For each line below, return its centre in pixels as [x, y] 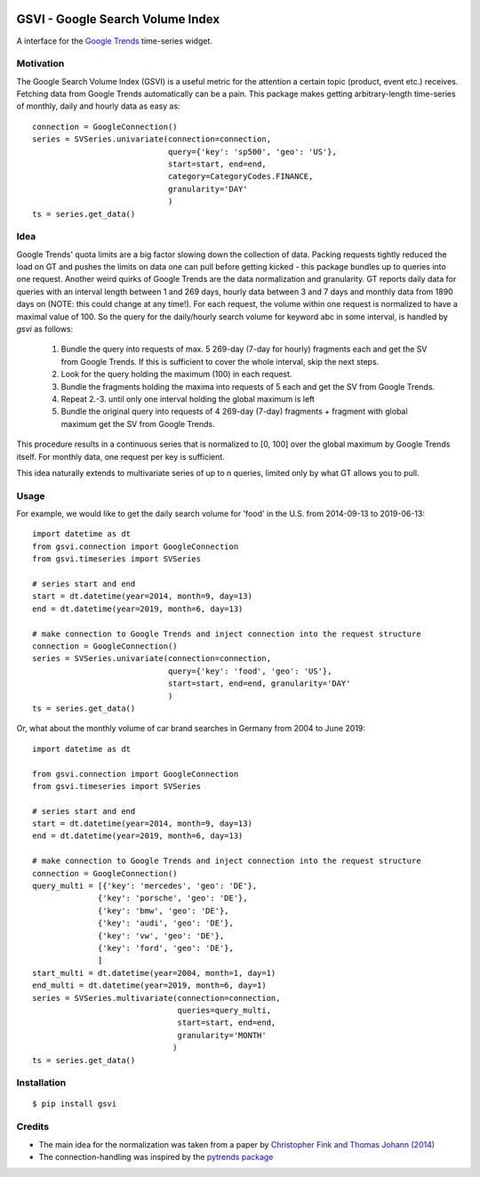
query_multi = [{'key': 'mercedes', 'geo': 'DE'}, [145, 886]
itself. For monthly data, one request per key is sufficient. [121, 456]
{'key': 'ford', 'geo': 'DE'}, [166, 948]
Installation [41, 1083]
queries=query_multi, [224, 1010]
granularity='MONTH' [222, 1035]
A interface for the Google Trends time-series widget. [115, 41]
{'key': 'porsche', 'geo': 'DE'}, [173, 898]
